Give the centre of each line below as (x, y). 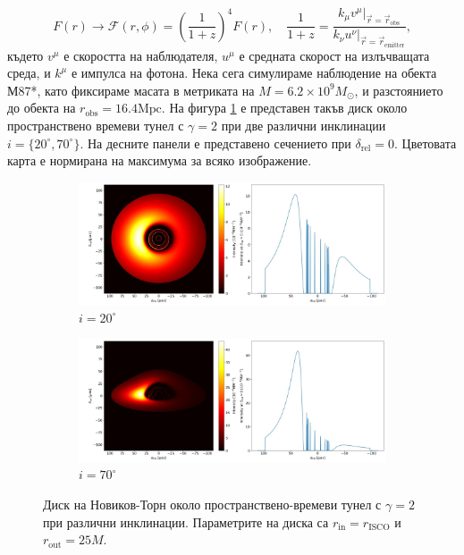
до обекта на (42, 108)
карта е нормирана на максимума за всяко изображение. (160, 160)
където (25, 55)
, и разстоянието (399, 90)
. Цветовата (426, 143)
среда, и (29, 73)
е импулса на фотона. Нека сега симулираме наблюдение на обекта (254, 73)
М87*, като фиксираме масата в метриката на (131, 90)
